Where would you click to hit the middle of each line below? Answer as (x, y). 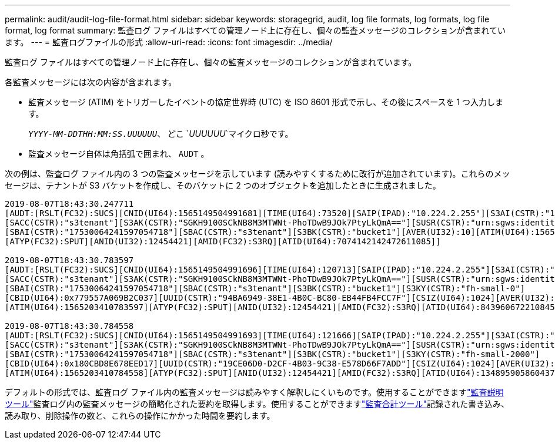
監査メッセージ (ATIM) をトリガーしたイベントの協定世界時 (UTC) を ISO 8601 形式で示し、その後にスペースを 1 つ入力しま (266, 102)
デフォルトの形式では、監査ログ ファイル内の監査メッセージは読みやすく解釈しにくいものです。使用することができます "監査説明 (254, 392)
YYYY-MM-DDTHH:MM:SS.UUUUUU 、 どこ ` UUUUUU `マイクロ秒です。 (161, 134)
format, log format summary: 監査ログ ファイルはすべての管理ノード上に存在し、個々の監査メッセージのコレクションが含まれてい (255, 30)
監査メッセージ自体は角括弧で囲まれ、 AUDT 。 (119, 154)
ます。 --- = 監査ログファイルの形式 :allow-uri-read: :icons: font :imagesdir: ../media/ (169, 42)
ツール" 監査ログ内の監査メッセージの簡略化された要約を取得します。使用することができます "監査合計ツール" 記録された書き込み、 (257, 404)
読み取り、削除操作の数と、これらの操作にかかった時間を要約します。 (140, 416)
